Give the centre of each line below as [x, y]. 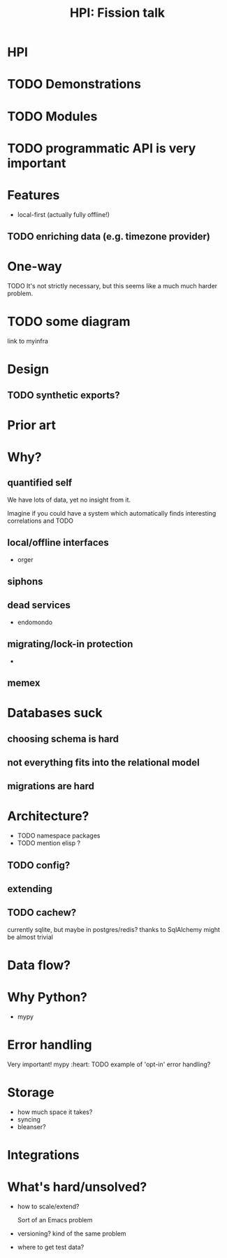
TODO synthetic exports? [64, 395]
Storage [31, 1093]
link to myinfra [28, 341]
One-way [35, 267]
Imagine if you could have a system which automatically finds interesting [112, 513]
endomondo [35, 622]
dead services [39, 606]
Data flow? [39, 965]
